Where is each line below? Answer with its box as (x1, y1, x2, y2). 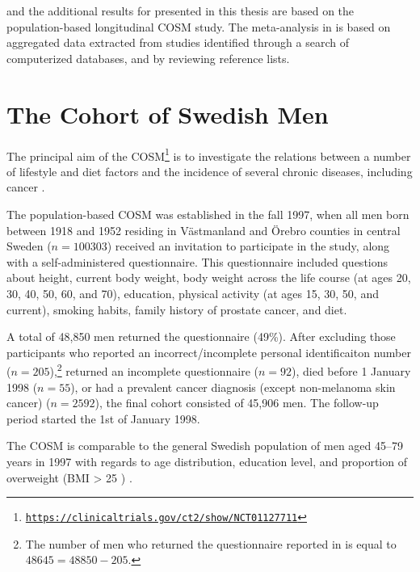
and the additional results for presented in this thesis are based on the (6, 2, 355, 19)
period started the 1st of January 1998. (6, 410, 200, 427)
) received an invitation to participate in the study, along (107, 238, 390, 254)
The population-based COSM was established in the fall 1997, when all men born (6, 205, 409, 222)
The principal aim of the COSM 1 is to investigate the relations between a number (6, 145, 411, 164)
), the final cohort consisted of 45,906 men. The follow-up (94, 394, 379, 411)
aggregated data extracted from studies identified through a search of (6, 34, 349, 51)
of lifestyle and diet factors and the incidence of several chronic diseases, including (6, 162, 413, 179)
